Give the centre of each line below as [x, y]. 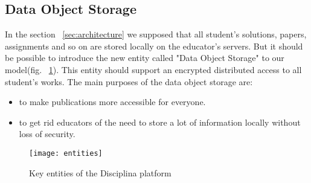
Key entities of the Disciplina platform [100, 172]
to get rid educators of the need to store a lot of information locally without [160, 122]
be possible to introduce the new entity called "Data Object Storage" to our [145, 58]
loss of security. [47, 134]
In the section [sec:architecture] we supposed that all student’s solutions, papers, [156, 34]
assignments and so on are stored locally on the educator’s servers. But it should [154, 46]
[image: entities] [66, 153]
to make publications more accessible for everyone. [112, 102]
